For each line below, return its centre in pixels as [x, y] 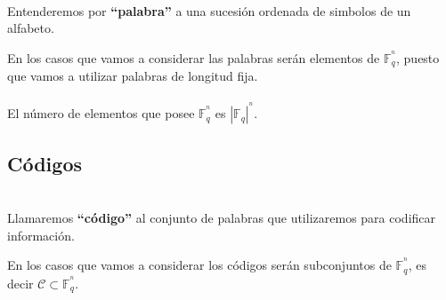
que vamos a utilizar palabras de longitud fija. [133, 76]
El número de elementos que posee [101, 113]
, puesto [418, 57]
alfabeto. [31, 28]
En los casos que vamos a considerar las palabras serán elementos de [194, 57]
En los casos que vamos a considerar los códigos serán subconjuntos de [199, 265]
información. [41, 235]
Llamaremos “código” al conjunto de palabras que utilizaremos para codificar [222, 218]
